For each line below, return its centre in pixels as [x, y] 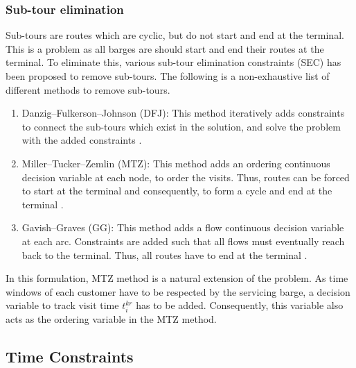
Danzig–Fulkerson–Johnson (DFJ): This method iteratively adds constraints [183, 113]
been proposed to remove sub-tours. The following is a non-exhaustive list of [168, 76]
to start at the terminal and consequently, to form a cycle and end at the [177, 191]
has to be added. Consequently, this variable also [240, 305]
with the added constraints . [82, 140]
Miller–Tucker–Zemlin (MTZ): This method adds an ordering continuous [176, 163]
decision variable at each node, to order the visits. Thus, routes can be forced [186, 177]
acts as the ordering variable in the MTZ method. [111, 319]
